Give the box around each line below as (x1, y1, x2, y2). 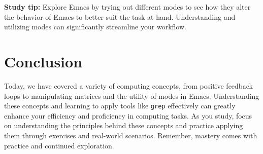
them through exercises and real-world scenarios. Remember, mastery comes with (4, 130, 257, 140)
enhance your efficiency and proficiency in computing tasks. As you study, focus (4, 110, 252, 121)
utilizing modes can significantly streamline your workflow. (4, 21, 186, 32)
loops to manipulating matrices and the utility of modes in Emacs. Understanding (4, 90, 259, 101)
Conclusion (4, 51, 83, 71)
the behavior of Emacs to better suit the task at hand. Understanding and (4, 11, 236, 22)
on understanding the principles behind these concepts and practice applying (4, 120, 243, 131)
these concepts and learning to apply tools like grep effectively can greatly (4, 100, 236, 111)
